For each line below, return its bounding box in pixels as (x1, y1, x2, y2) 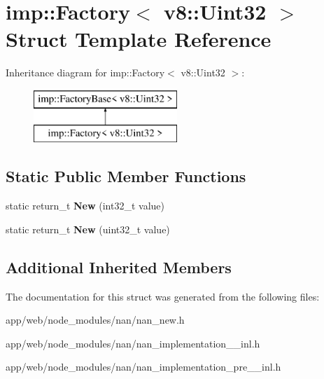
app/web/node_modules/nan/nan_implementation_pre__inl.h (6, 359, 281, 374)
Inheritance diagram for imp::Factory (6, 65, 165, 80)
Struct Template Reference (6, 25, 272, 53)
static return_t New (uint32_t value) (6, 221, 170, 236)
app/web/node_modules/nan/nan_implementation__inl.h (6, 336, 260, 350)
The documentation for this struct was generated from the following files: (6, 289, 320, 303)
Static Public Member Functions (6, 165, 246, 187)
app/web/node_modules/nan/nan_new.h (6, 312, 185, 327)
